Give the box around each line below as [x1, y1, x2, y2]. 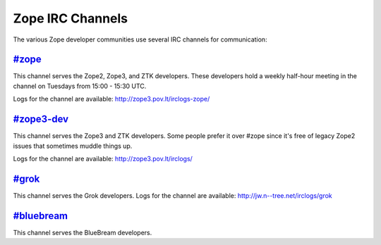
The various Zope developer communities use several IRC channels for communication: [13, 35, 267, 44]
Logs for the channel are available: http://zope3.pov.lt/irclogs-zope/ [13, 95, 210, 103]
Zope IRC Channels [13, 11, 128, 26]
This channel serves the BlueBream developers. [13, 228, 152, 237]
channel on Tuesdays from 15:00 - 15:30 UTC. [13, 82, 147, 90]
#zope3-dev [13, 113, 69, 125]
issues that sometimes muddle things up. [13, 142, 133, 150]
